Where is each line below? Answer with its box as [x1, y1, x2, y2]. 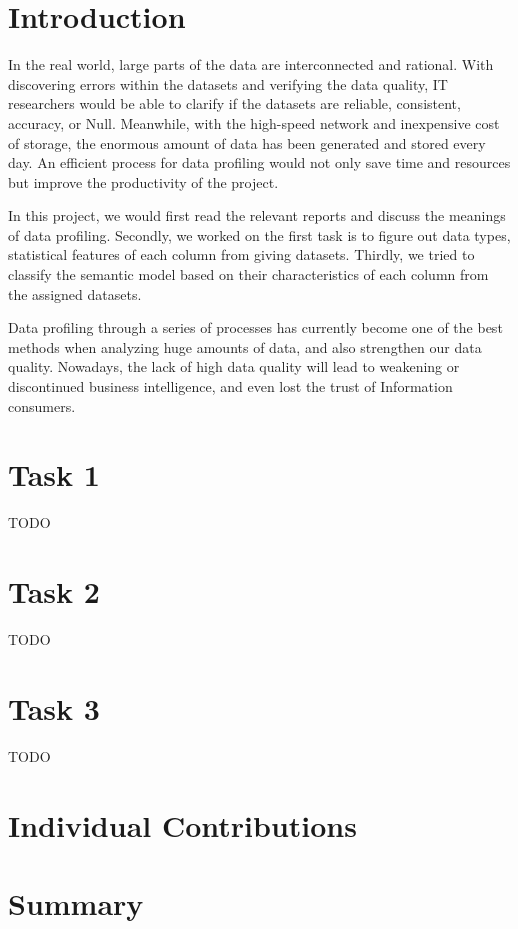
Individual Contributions [8, 804, 357, 845]
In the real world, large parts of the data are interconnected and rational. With [8, 54, 494, 75]
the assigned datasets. [8, 283, 142, 304]
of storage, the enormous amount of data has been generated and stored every [8, 132, 486, 153]
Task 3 [8, 687, 100, 728]
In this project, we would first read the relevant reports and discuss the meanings [8, 205, 506, 226]
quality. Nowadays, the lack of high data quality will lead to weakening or [8, 356, 460, 377]
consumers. [8, 395, 76, 416]
